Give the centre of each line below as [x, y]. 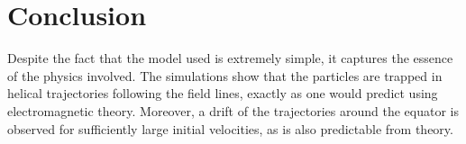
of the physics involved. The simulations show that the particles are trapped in [225, 75]
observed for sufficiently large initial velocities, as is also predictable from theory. [230, 128]
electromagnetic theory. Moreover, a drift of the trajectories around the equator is [233, 110]
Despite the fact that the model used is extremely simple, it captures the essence [230, 58]
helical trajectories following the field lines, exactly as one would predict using [223, 93]
